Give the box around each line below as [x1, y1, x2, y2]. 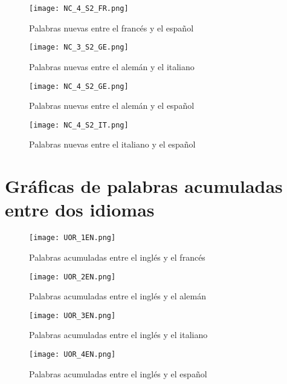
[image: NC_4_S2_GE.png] [29, 82, 129, 91]
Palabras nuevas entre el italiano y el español [29, 138, 196, 151]
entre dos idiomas [5, 197, 155, 222]
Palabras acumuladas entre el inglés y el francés [29, 250, 205, 263]
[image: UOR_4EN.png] [29, 350, 116, 359]
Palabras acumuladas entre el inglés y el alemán [29, 290, 206, 302]
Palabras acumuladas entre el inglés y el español [29, 367, 207, 380]
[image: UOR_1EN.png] [29, 233, 116, 242]
